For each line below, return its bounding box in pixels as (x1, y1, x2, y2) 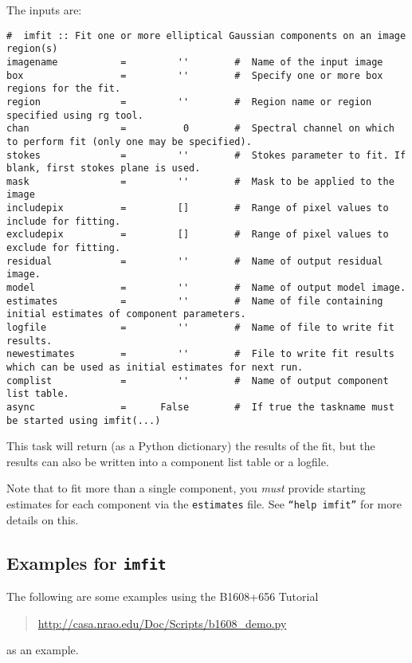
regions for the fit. (6, 83, 121, 95)
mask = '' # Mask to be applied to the (6, 175, 394, 187)
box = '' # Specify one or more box (6, 69, 383, 81)
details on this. (6, 511, 79, 528)
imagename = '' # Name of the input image (6, 56, 383, 68)
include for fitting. (6, 215, 121, 227)
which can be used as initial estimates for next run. (6, 362, 304, 373)
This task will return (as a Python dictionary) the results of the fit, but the (6, 437, 375, 454)
